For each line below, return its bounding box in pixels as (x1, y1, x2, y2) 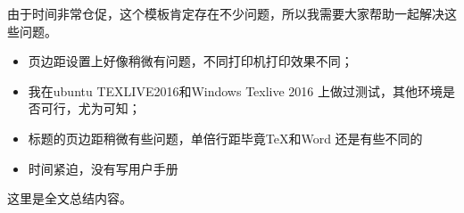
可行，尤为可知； (40, 99, 141, 118)
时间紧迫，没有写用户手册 (28, 159, 178, 177)
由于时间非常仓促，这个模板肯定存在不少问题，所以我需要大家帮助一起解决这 (7, 4, 457, 22)
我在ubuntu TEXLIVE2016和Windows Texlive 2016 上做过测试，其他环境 (28, 81, 443, 100)
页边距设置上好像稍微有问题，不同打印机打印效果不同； (28, 52, 353, 70)
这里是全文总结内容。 (7, 189, 132, 208)
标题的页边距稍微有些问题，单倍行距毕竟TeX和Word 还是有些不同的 (28, 128, 423, 147)
